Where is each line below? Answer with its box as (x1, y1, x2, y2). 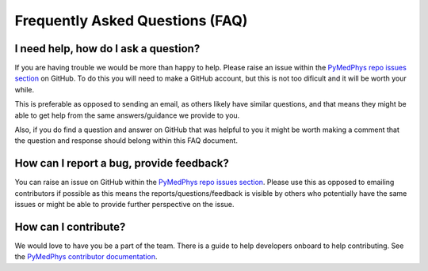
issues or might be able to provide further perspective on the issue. (14, 200, 235, 209)
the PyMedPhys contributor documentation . (14, 252, 158, 262)
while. (14, 85, 35, 94)
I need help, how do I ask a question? (14, 42, 201, 55)
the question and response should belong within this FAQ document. (14, 136, 238, 145)
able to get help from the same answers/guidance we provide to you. (14, 111, 240, 120)
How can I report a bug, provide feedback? (14, 156, 230, 170)
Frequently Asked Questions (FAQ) (14, 12, 248, 29)
